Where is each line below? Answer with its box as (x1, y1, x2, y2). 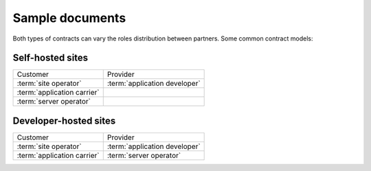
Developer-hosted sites (12, 115, 116, 126)
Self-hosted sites (12, 52, 89, 64)
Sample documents (12, 10, 126, 25)
